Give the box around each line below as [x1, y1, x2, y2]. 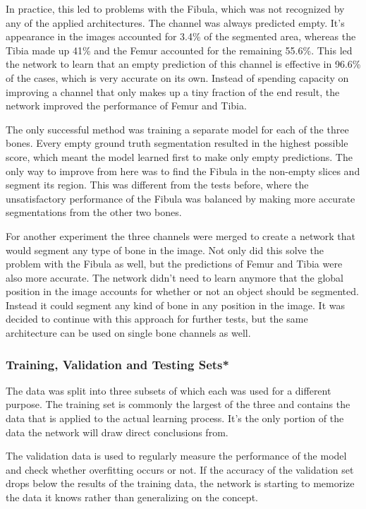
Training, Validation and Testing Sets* [6, 355, 229, 373]
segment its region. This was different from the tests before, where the [6, 177, 309, 192]
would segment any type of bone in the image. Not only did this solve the [6, 242, 324, 257]
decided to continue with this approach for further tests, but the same [6, 311, 308, 326]
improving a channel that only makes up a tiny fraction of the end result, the [6, 84, 340, 99]
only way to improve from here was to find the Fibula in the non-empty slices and [6, 163, 360, 178]
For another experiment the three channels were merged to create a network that [6, 228, 355, 243]
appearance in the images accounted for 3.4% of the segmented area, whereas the [6, 29, 356, 44]
